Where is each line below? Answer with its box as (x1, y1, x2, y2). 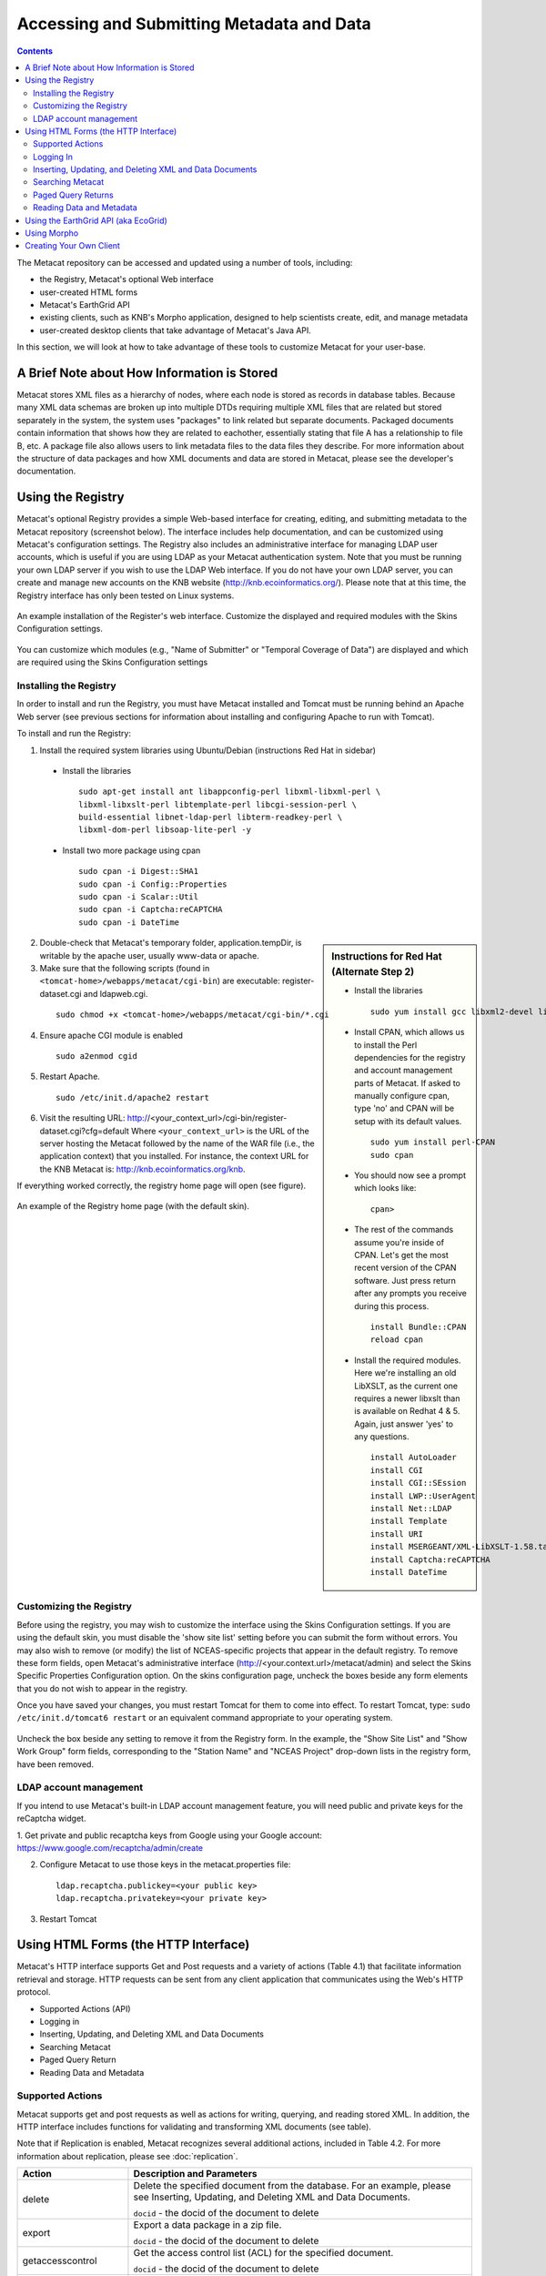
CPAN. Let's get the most (354, 1249, 450, 1260)
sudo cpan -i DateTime (78, 917, 180, 928)
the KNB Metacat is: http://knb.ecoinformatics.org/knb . (39, 1163, 246, 1174)
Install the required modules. (354, 1355, 461, 1366)
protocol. (16, 1986, 51, 1997)
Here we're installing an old (354, 1367, 457, 1378)
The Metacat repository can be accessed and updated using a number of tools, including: (16, 257, 353, 268)
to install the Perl (354, 1039, 418, 1051)
